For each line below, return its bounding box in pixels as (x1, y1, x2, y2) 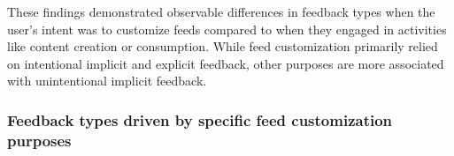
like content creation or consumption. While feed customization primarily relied (7, 37, 438, 56)
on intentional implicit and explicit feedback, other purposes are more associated (7, 54, 444, 72)
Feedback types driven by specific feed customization (7, 108, 393, 130)
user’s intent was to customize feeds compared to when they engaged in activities (7, 19, 447, 38)
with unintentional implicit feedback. (7, 71, 207, 90)
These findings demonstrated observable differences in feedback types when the (7, 3, 435, 20)
